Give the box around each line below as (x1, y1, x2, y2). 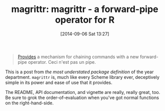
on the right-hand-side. (5, 99, 54, 106)
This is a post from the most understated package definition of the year (5, 69, 154, 75)
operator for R (54, 14, 115, 26)
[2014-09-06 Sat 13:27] (60, 31, 109, 37)
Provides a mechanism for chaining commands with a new (17, 54, 139, 60)
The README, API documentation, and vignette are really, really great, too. (5, 89, 160, 95)
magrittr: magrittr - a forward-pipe (11, 4, 159, 15)
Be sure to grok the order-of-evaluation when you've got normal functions (5, 94, 159, 100)
